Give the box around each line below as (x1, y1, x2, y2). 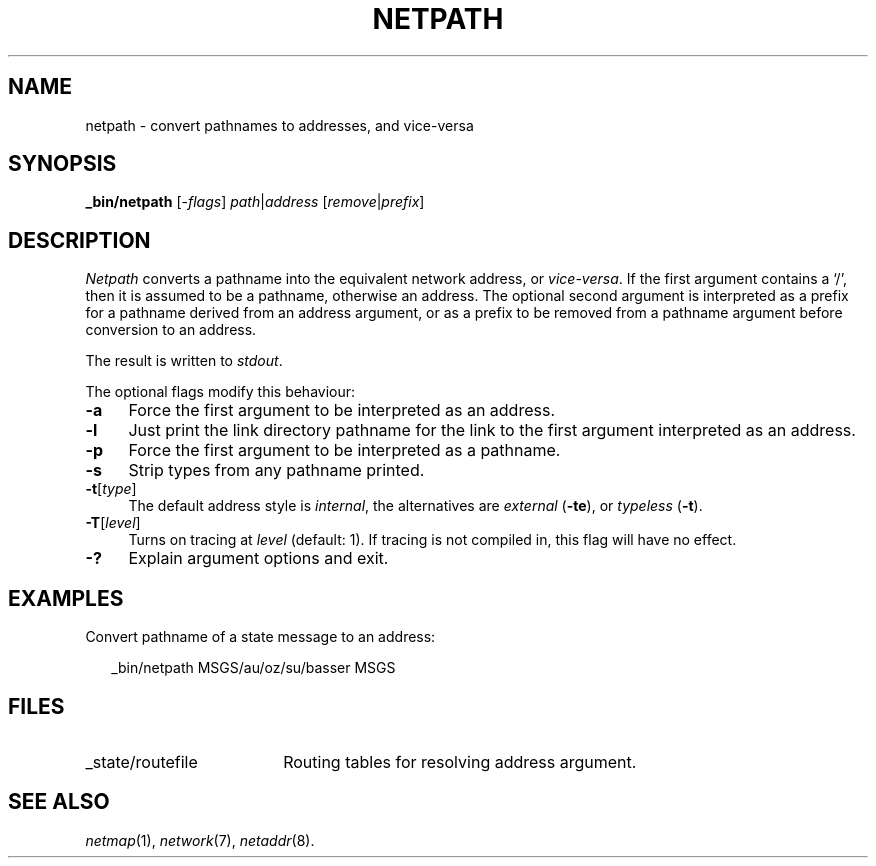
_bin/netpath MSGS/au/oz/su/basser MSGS (111, 659, 396, 677)
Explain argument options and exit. (128, 548, 389, 569)
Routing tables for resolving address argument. (283, 751, 637, 772)
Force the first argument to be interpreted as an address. (128, 400, 555, 421)
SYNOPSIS (8, 151, 117, 177)
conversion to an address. (85, 321, 257, 339)
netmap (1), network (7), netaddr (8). (85, 831, 315, 849)
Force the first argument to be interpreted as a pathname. (128, 440, 561, 461)
